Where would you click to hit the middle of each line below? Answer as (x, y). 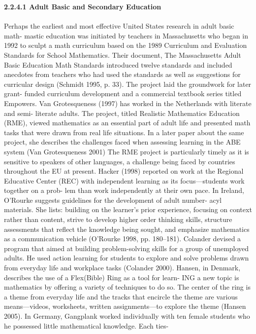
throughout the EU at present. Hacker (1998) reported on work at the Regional (124, 171)
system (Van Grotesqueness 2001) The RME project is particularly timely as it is (127, 151)
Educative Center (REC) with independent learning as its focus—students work (124, 180)
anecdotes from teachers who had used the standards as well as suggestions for (122, 74)
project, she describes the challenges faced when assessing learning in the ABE (122, 142)
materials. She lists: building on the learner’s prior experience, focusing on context (128, 209)
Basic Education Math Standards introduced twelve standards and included (118, 64)
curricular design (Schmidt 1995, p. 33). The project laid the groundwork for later (128, 84)
